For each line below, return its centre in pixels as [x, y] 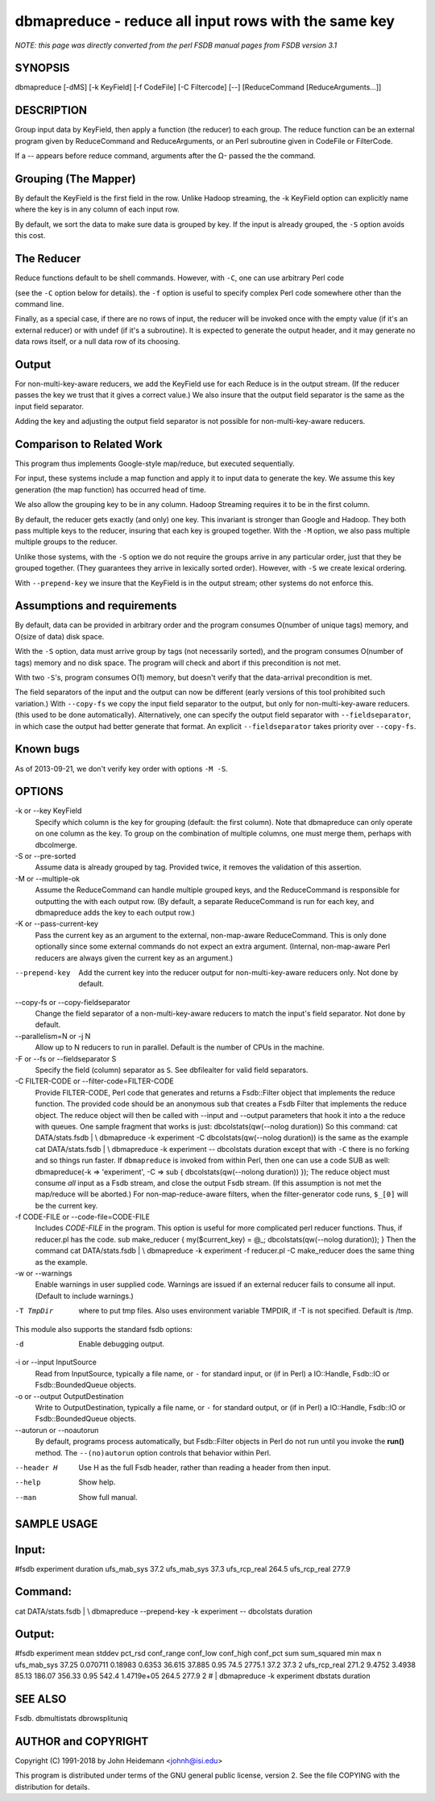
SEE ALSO [41, 1699]
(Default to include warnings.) [85, 1296]
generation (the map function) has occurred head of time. [111, 489]
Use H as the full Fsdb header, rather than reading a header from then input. [205, 1467]
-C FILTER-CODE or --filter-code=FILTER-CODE [95, 1081]
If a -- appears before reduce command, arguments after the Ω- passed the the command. [165, 156]
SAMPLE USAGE [56, 1524]
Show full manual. [108, 1497]
